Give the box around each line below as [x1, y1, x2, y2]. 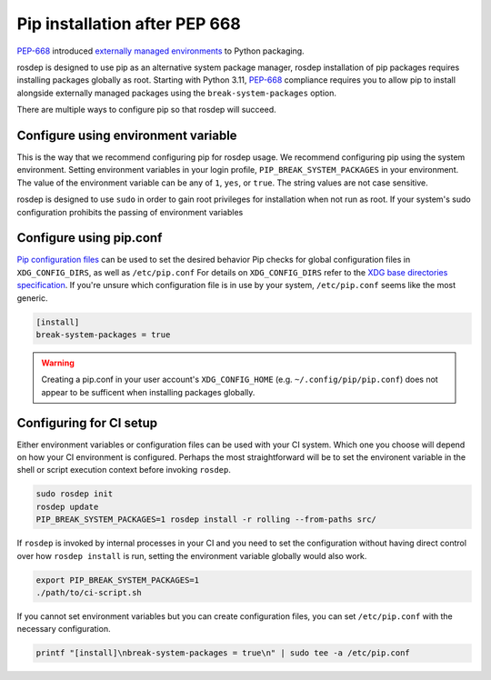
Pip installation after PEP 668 [16, 14, 241, 34]
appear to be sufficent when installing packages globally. [41, 386, 256, 397]
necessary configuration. [16, 624, 111, 635]
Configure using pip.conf [16, 230, 163, 245]
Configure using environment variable [16, 127, 237, 143]
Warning [41, 357, 75, 368]
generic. [16, 292, 49, 304]
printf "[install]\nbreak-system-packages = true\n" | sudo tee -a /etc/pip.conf [35, 648, 411, 658]
